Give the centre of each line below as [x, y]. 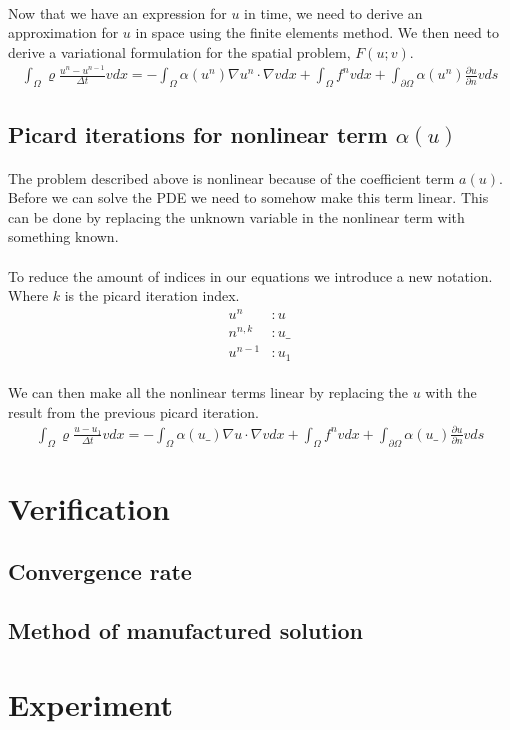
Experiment [91, 703]
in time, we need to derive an [333, 12]
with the [451, 392]
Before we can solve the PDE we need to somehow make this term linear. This [248, 197]
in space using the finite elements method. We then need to [317, 32]
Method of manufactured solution [185, 630]
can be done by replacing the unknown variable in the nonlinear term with [236, 216]
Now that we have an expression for [117, 12]
